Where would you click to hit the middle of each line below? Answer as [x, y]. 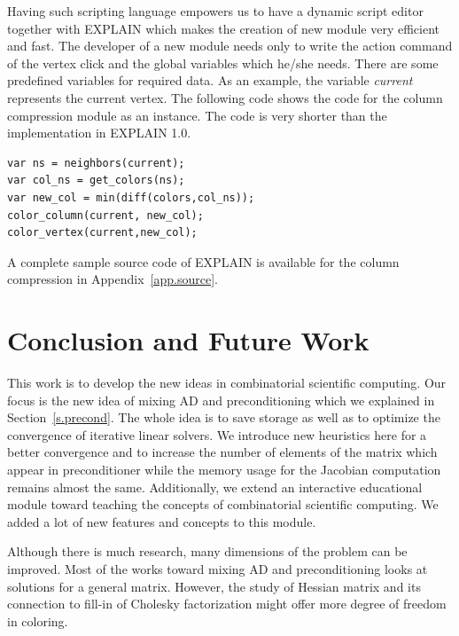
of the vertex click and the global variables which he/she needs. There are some [223, 63]
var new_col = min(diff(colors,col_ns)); [131, 197]
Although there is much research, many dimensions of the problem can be [207, 551]
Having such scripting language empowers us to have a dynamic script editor [215, 11]
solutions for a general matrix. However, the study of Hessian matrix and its [214, 586]
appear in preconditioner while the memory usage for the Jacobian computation [224, 469]
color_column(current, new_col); [105, 215]
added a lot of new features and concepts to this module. [162, 521]
